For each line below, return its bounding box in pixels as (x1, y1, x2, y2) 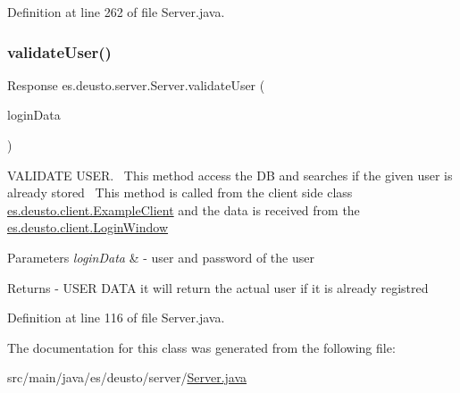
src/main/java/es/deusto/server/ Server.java (7, 368, 247, 387)
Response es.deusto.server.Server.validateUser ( (7, 75, 265, 94)
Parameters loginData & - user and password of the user (7, 247, 314, 266)
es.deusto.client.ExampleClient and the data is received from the (7, 200, 360, 219)
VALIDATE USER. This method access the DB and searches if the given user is (7, 165, 453, 184)
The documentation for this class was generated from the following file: (7, 338, 396, 356)
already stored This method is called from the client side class (7, 183, 353, 202)
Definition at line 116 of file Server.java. (7, 308, 225, 327)
